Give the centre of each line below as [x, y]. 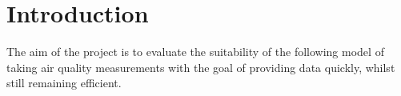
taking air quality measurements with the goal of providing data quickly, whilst [201, 67]
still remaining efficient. [64, 83]
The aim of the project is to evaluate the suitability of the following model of [195, 52]
